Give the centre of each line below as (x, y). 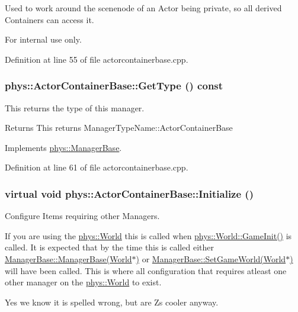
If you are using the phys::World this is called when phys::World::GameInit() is (148, 235)
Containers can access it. (49, 19)
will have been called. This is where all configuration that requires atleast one (146, 270)
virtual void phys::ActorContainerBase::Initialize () (129, 193)
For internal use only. (43, 39)
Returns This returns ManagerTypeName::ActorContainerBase (119, 128)
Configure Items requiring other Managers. (82, 216)
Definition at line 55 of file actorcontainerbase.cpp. (97, 59)
